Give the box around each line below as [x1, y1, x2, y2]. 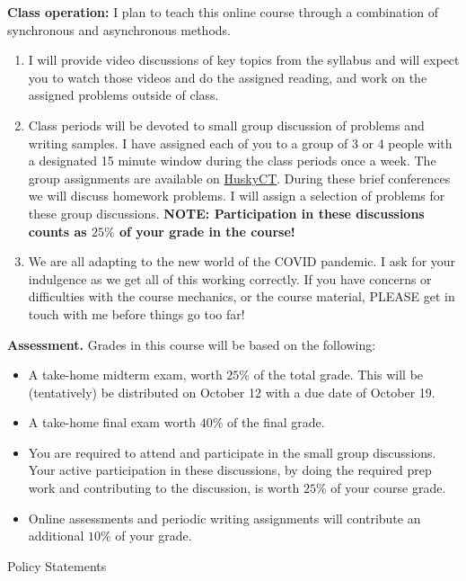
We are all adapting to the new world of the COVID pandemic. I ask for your [28, 252, 456, 271]
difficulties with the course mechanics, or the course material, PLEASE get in [28, 287, 455, 306]
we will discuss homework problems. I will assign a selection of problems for [28, 186, 445, 205]
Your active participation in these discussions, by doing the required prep [28, 460, 432, 479]
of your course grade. [330, 478, 446, 497]
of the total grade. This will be [253, 365, 424, 384]
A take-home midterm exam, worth [28, 365, 223, 384]
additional [28, 526, 84, 545]
